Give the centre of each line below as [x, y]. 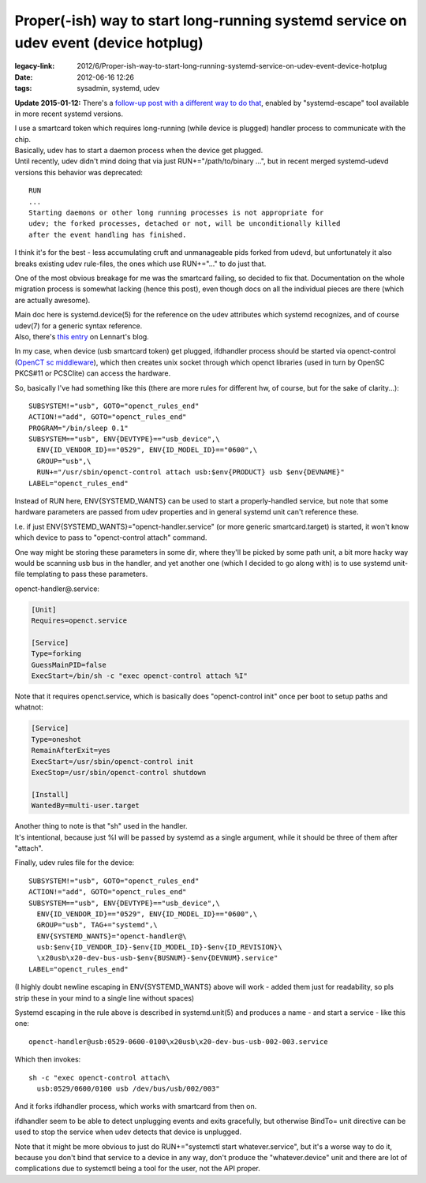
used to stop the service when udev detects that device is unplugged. [128, 1132]
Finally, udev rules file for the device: [75, 863]
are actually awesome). [52, 300]
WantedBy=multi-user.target [85, 806]
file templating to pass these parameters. [81, 574]
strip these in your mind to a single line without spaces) [105, 998]
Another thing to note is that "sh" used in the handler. [101, 826]
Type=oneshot [56, 739]
